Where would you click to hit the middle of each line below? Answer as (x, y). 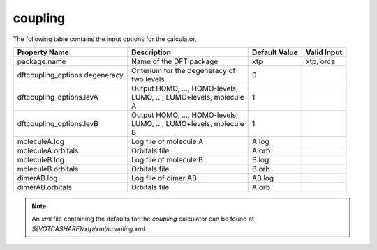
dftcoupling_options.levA (58, 97)
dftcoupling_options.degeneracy (70, 75)
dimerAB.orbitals (45, 187)
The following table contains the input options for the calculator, (105, 39)
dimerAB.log (37, 178)
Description (151, 52)
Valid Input (324, 52)
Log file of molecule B (168, 159)
